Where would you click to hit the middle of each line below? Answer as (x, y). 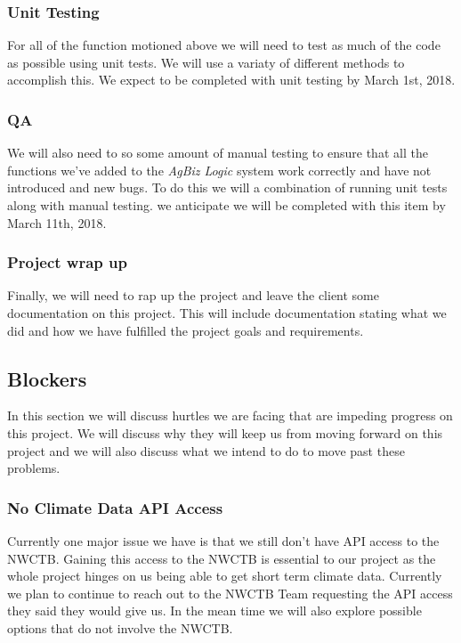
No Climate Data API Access (115, 507)
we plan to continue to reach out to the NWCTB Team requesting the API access (230, 593)
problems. (34, 468)
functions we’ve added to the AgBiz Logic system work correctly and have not (219, 170)
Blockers (47, 378)
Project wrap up (67, 262)
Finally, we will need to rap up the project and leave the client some (193, 295)
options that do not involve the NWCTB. (120, 627)
